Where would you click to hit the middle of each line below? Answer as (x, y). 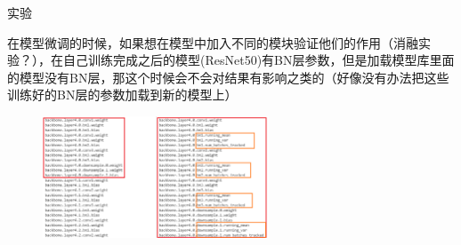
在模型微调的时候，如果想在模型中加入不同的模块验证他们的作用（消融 (213, 42)
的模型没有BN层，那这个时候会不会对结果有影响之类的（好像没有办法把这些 (228, 77)
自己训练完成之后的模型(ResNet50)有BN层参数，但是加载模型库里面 (259, 60)
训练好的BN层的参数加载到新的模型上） (122, 95)
